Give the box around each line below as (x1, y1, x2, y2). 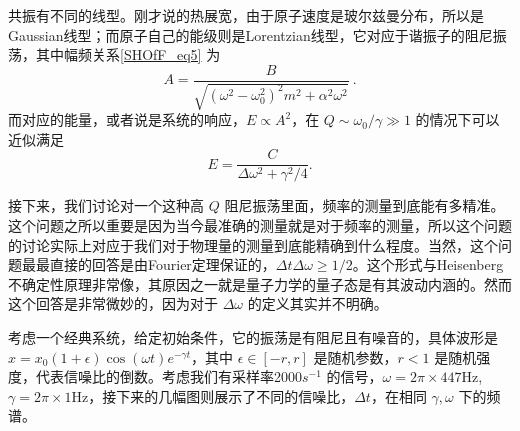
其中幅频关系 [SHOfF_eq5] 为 (35, 44, 221, 65)
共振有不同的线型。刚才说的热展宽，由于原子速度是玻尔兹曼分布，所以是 (8, 5, 484, 25)
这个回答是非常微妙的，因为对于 (8, 293, 218, 314)
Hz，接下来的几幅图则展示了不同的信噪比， (71, 385, 355, 406)
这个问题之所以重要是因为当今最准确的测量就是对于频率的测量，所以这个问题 (8, 215, 512, 236)
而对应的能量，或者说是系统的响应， (8, 109, 246, 130)
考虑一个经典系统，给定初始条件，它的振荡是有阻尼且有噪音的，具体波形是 (8, 327, 498, 348)
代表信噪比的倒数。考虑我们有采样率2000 (35, 366, 302, 387)
